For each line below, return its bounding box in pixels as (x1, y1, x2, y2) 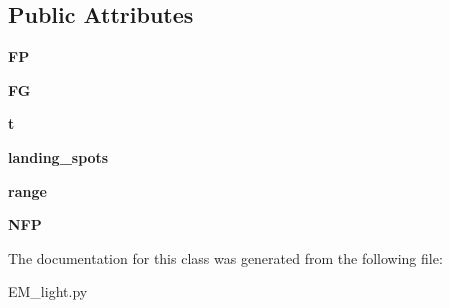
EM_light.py (8, 281, 88, 302)
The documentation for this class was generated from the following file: (8, 247, 443, 268)
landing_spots (8, 146, 109, 167)
